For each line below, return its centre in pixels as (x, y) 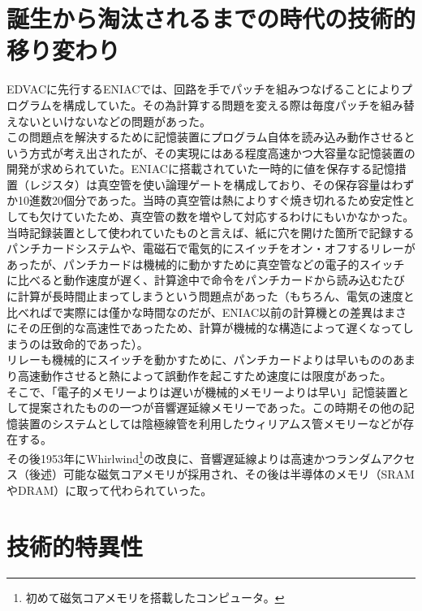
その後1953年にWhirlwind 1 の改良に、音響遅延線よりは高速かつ (172, 457)
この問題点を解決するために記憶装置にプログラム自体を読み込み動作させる (205, 137)
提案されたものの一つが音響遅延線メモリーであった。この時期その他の (216, 407)
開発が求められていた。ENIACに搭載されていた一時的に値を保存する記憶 (201, 169)
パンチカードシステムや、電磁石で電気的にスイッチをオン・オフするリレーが (211, 248)
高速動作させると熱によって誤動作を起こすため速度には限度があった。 (205, 375)
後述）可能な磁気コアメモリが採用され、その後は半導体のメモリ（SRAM (222, 474)
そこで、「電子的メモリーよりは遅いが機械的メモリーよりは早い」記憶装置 (202, 391)
